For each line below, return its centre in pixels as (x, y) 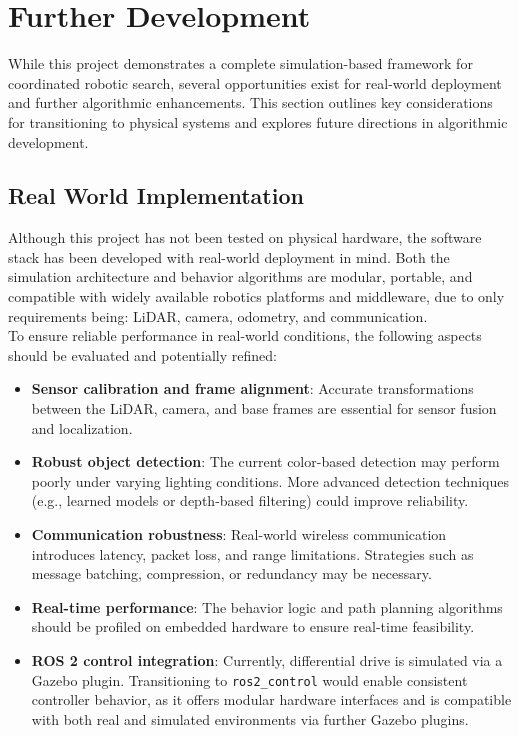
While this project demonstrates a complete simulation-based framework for (240, 63)
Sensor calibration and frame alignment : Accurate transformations (252, 388)
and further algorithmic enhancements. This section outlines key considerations (250, 102)
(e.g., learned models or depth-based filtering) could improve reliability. (250, 500)
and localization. (82, 427)
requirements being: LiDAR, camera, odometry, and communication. (218, 315)
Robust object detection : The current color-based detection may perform (265, 461)
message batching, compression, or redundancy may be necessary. (231, 573)
